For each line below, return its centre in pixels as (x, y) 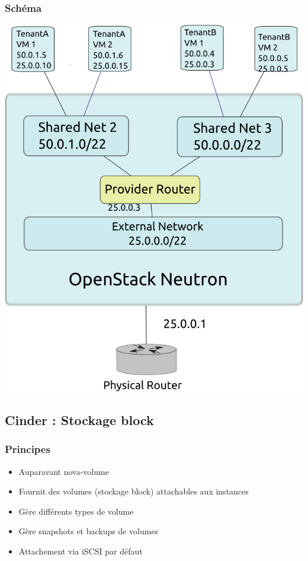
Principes (28, 449)
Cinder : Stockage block (79, 420)
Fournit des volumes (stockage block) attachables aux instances (134, 491)
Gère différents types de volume (76, 511)
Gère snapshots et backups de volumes (89, 531)
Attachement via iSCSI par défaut (81, 551)
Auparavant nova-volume (64, 471)
